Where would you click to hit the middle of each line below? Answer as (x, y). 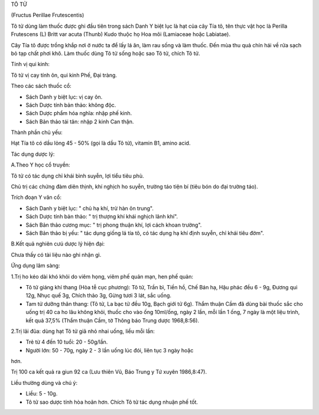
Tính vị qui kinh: (30, 64)
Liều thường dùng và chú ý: (44, 383)
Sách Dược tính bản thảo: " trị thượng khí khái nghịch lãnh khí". (102, 217)
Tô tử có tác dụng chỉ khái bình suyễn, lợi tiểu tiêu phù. (77, 176)
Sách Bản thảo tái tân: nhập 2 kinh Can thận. (80, 122)
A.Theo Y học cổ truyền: (40, 165)
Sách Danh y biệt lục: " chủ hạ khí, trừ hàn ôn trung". (89, 208)
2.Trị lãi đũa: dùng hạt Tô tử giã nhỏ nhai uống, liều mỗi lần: (83, 331)
